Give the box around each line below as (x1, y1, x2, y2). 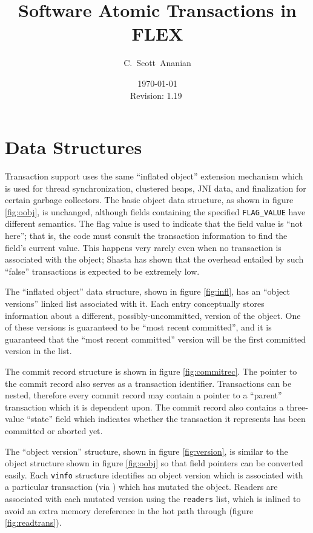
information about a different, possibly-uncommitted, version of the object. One (5, 309, 301, 321)
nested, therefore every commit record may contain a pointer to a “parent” (5, 389, 282, 401)
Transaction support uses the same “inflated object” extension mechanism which (5, 170, 303, 183)
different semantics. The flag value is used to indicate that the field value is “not (5, 217, 303, 230)
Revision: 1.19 (130, 89, 182, 101)
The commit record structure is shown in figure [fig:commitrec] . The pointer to (5, 365, 297, 377)
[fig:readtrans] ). (5, 516, 62, 529)
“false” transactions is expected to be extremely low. (5, 264, 200, 277)
